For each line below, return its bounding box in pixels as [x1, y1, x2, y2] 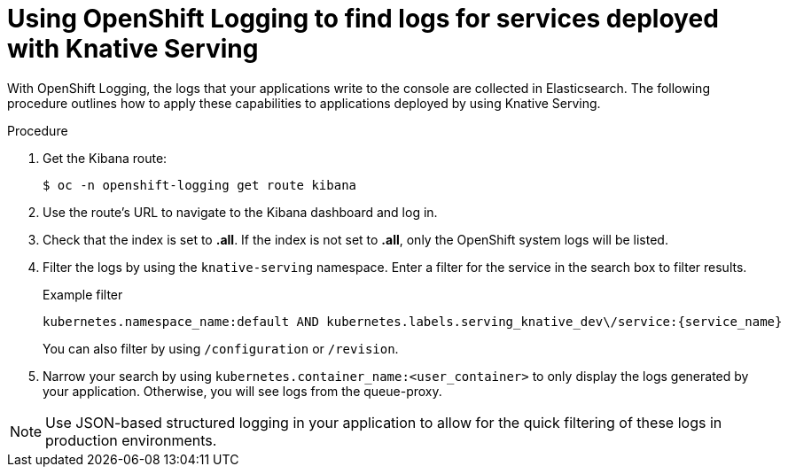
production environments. [45, 431, 217, 449]
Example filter [43, 286, 123, 302]
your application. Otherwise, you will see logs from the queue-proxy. [43, 383, 442, 399]
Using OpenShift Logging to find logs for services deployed [7, 4, 719, 34]
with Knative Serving [7, 34, 259, 64]
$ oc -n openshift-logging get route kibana [43, 177, 357, 192]
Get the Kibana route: [43, 150, 168, 166]
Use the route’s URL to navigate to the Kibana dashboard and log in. [43, 204, 438, 220]
